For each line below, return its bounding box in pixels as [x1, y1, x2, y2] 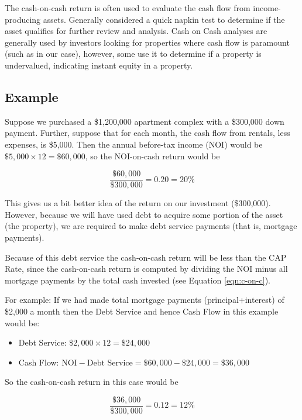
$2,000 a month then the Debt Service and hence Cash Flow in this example [5, 305, 279, 317]
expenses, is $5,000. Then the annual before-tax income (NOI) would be [5, 138, 263, 150]
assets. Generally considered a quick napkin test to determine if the [43, 13, 285, 25]
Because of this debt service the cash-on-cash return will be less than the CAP [5, 251, 287, 263]
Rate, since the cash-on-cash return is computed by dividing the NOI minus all [5, 262, 288, 275]
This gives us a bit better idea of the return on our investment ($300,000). [5, 197, 271, 209]
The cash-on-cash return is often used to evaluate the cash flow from [5, 2, 250, 13]
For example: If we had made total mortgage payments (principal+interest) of [5, 293, 284, 306]
